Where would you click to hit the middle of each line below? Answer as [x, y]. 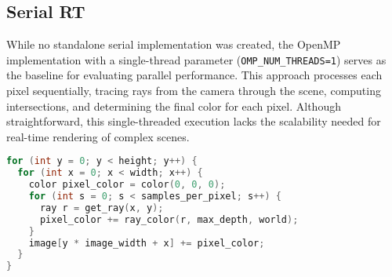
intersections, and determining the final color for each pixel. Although [174, 106]
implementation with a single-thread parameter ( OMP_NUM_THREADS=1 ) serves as [196, 59]
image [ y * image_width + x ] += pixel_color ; [147, 243]
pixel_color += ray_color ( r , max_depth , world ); [169, 219]
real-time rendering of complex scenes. [98, 136]
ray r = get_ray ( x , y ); [102, 208]
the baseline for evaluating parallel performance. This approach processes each [194, 75]
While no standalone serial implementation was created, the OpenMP [174, 44]
